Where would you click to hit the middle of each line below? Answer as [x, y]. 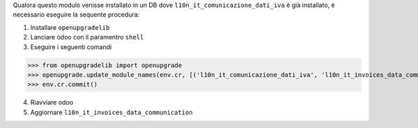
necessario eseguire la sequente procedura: [76, 15]
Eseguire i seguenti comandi [71, 47]
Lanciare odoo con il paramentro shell [87, 37]
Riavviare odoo [52, 102]
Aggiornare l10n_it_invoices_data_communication [111, 112]
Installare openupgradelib [70, 27]
